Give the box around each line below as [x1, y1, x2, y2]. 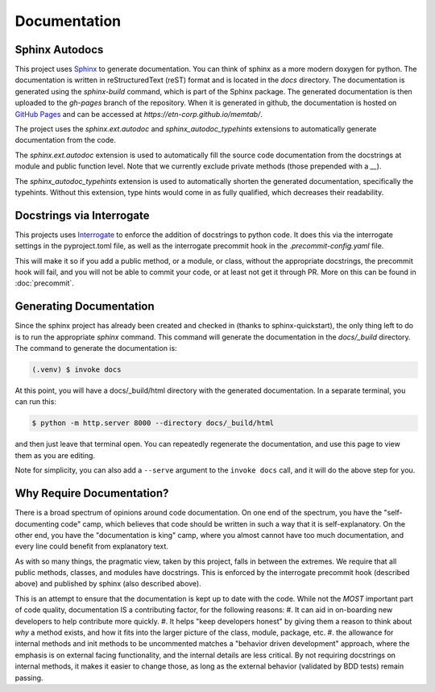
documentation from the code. [14, 135, 116, 145]
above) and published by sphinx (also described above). [14, 579, 201, 589]
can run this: [14, 397, 56, 406]
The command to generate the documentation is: [14, 344, 177, 353]
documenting [14, 519, 60, 528]
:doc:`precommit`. [14, 278, 74, 288]
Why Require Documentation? [14, 486, 169, 500]
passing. [14, 673, 43, 682]
